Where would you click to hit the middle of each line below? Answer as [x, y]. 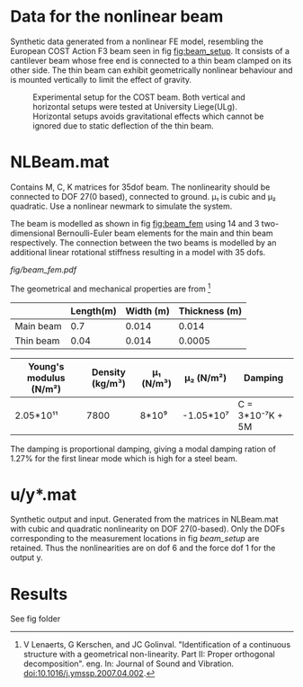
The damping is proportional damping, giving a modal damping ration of [143, 449]
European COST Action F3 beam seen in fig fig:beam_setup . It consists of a [150, 50]
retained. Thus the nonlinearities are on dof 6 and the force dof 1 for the [143, 548]
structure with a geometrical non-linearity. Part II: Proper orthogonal [149, 655]
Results [39, 594]
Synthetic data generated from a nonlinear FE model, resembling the [137, 41]
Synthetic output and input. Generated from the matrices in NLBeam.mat [144, 520]
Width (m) [147, 310]
